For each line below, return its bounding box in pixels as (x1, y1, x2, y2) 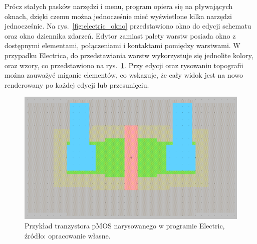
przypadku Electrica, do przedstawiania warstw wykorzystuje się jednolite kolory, (5, 50, 253, 60)
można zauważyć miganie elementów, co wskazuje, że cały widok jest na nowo (5, 70, 243, 80)
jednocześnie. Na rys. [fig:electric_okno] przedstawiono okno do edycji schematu (5, 21, 251, 31)
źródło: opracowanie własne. (25, 230, 111, 240)
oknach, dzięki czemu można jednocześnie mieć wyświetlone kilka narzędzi (5, 11, 232, 21)
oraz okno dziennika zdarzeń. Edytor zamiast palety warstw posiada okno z (5, 30, 236, 41)
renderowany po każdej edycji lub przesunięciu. (5, 79, 149, 90)
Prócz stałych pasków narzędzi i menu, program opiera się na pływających (5, 1, 233, 11)
